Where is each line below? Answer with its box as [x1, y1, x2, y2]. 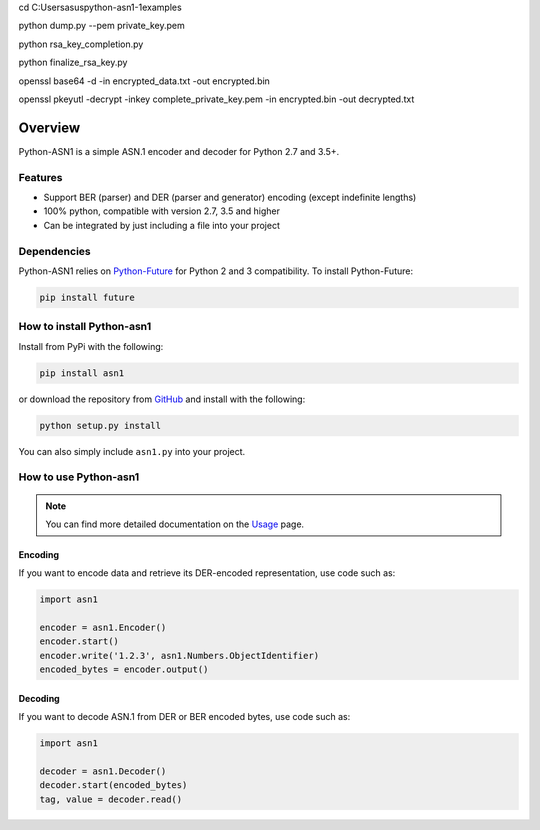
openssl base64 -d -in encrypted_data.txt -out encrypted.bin [18, 75, 270, 87]
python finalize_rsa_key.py [18, 56, 128, 69]
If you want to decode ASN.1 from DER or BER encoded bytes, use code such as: [18, 711, 351, 723]
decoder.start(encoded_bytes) [39, 780, 188, 791]
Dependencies [18, 244, 92, 258]
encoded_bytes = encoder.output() [39, 664, 209, 675]
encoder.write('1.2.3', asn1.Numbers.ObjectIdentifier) [39, 650, 320, 661]
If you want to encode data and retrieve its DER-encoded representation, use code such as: [18, 567, 396, 579]
